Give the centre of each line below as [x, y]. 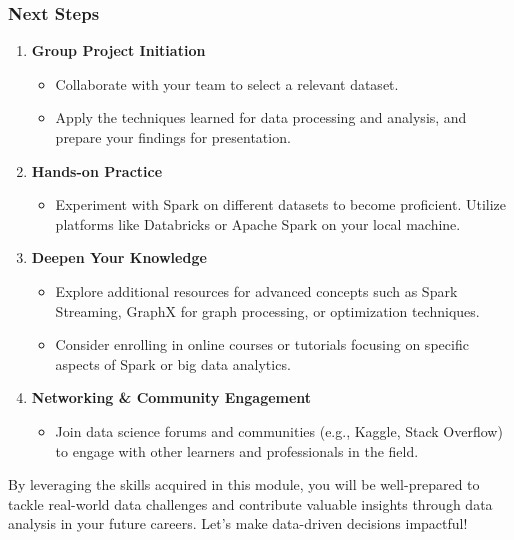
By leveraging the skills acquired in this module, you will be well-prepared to [244, 484]
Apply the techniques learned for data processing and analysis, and [261, 117]
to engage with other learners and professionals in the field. [237, 450]
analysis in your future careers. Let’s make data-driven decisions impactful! [238, 523]
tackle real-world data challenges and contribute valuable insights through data [250, 503]
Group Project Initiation [118, 50]
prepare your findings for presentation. [173, 137]
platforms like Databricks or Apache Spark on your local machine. [258, 223]
